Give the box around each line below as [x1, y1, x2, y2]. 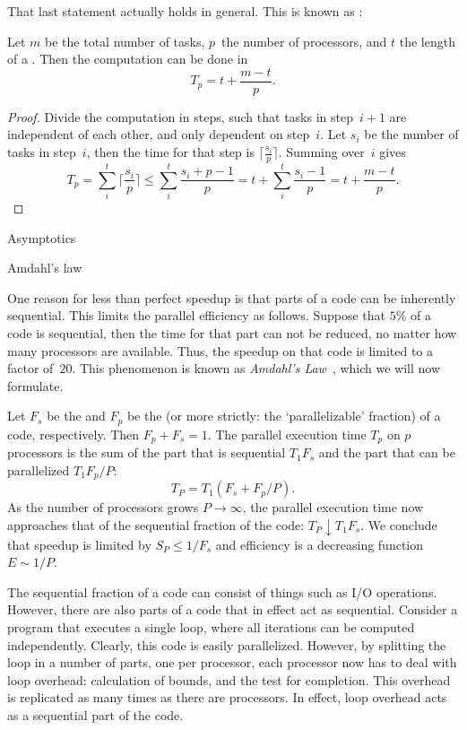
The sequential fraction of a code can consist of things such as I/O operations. [7, 582, 437, 601]
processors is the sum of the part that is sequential [7, 443, 286, 462]
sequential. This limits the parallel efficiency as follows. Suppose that [7, 306, 386, 325]
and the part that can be [318, 443, 455, 462]
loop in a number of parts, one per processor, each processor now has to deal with [7, 653, 457, 672]
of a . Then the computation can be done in [7, 49, 248, 68]
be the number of [364, 125, 459, 143]
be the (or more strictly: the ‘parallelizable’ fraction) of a [126, 406, 441, 425]
